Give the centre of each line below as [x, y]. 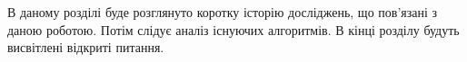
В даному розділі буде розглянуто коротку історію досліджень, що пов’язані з [223, 12]
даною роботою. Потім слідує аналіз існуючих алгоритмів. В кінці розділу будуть [233, 29]
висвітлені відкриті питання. [86, 47]
